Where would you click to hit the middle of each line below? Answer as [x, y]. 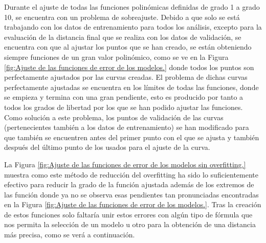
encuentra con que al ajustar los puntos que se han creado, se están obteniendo [128, 47]
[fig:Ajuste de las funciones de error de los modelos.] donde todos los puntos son [129, 67]
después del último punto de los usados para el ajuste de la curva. [107, 147]
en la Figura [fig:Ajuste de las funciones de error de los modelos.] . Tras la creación [133, 204]
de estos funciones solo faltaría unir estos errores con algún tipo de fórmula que [128, 214]
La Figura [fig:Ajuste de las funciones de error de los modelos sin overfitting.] [125, 164]
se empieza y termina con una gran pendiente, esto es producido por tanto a [124, 97]
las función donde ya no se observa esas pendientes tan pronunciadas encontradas [131, 194]
